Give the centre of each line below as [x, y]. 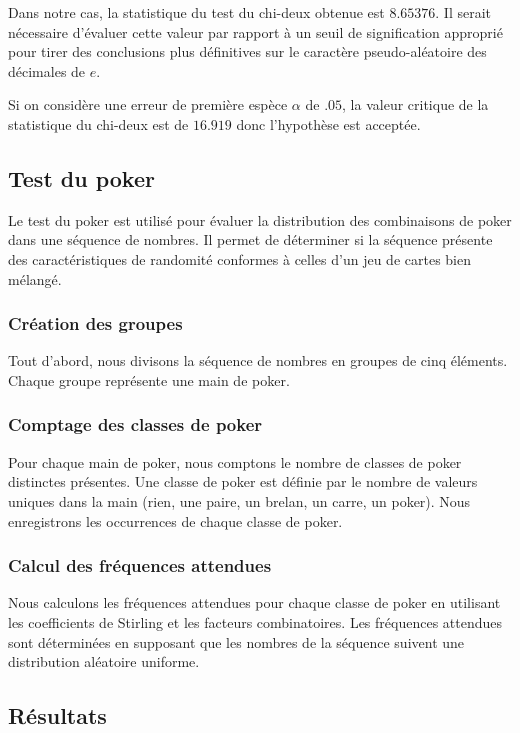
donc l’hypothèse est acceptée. [328, 123]
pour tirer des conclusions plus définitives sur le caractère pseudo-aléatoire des [247, 51]
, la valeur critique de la [415, 104]
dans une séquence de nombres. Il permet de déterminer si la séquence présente [250, 239]
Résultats [57, 715]
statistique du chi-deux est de [98, 123]
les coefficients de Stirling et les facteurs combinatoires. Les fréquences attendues [255, 621]
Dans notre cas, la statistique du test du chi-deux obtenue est [196, 12]
